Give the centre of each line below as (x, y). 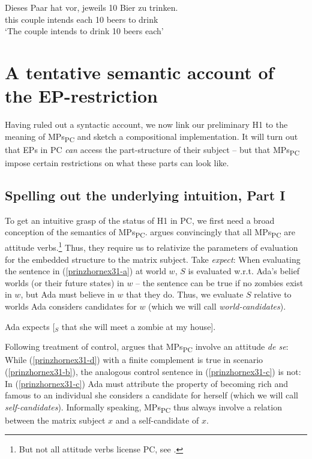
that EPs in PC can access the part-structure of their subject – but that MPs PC (152, 150)
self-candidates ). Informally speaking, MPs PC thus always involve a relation (143, 407)
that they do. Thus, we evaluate (185, 294)
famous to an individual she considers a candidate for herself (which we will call (151, 395)
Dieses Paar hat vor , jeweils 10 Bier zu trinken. (91, 7)
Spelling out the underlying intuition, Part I (145, 195)
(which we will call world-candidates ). (217, 306)
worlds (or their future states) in (64, 282)
